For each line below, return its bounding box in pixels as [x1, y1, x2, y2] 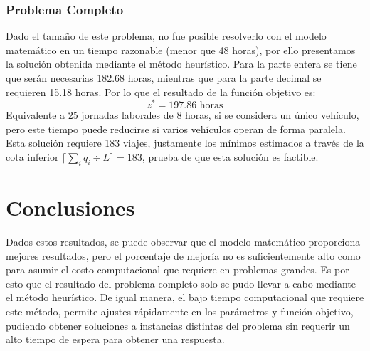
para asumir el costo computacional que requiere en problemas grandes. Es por [6, 262, 349, 277]
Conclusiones [6, 193, 135, 222]
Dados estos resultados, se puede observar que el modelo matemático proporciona [6, 234, 361, 248]
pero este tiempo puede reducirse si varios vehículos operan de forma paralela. [6, 121, 346, 136]
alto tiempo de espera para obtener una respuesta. [6, 332, 225, 347]
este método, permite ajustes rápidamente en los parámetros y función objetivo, [6, 303, 354, 318]
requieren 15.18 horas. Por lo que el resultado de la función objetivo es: [6, 84, 316, 99]
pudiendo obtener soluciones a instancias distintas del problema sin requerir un [6, 318, 350, 332]
